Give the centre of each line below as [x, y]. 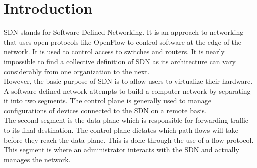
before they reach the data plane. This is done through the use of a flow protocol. [129, 140]
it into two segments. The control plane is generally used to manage [108, 101]
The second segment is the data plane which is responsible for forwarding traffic [126, 120]
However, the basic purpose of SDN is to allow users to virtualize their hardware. [128, 81]
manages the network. [37, 159]
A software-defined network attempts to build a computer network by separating [127, 91]
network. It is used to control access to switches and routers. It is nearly [114, 52]
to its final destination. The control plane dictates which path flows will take [121, 130]
